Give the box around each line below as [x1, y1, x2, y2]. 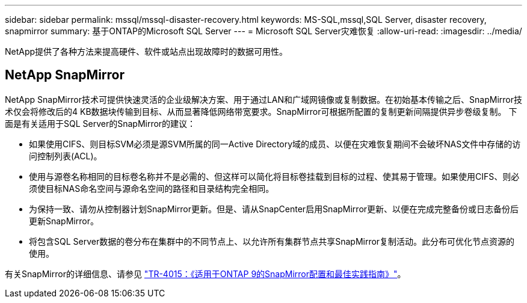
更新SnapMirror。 [29, 215, 99, 226]
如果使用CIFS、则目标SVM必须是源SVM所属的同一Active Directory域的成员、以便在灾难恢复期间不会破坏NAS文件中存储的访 [29, 138, 521, 149]
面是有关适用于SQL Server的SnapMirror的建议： [5, 118, 196, 129]
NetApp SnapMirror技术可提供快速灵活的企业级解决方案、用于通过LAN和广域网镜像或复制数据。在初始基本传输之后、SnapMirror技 [5, 94, 522, 105]
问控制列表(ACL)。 [29, 150, 102, 161]
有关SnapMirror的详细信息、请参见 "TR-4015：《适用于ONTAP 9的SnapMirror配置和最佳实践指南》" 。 [5, 268, 406, 279]
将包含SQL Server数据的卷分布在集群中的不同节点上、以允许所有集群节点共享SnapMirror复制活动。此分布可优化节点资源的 [29, 236, 515, 246]
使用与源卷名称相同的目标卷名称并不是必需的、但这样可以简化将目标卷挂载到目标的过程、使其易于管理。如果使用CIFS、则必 [29, 171, 520, 182]
